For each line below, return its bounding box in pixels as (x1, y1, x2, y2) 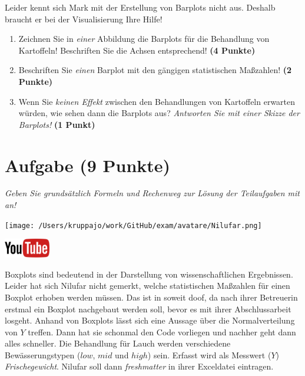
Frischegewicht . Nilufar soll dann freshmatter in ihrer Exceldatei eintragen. (5, 360, 274, 372)
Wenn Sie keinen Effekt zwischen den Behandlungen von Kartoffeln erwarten (18, 95, 296, 107)
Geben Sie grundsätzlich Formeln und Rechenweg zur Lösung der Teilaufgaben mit (5, 187, 300, 199)
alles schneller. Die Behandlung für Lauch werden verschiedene (5, 337, 231, 349)
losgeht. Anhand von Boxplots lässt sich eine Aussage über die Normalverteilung (5, 314, 295, 326)
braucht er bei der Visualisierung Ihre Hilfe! (5, 12, 163, 25)
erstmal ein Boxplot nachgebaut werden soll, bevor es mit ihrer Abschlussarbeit (5, 302, 291, 315)
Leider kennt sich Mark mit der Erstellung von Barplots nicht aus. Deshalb (5, 1, 276, 13)
